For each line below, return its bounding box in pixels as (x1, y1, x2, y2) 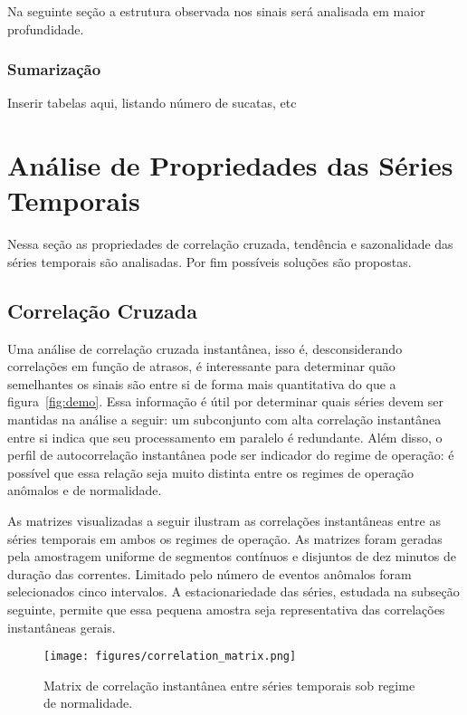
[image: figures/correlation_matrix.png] (43, 650, 297, 663)
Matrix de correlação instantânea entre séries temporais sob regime (43, 675, 415, 694)
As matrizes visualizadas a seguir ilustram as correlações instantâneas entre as (7, 511, 441, 530)
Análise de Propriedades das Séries (7, 147, 453, 184)
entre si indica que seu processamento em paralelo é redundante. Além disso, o (7, 427, 443, 446)
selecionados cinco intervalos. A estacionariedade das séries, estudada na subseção (7, 582, 460, 601)
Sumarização (7, 58, 101, 81)
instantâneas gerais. (7, 617, 116, 636)
